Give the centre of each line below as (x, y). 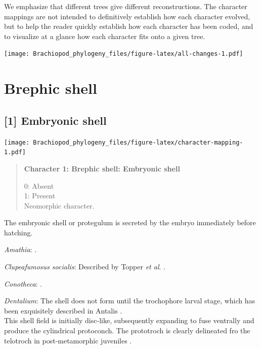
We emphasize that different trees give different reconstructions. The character (126, 6)
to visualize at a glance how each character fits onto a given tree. (105, 36)
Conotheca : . (23, 283)
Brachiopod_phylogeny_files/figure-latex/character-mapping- (138, 142)
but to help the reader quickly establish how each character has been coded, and (129, 26)
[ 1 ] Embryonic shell (55, 120)
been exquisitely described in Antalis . (63, 310)
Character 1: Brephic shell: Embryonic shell (102, 168)
